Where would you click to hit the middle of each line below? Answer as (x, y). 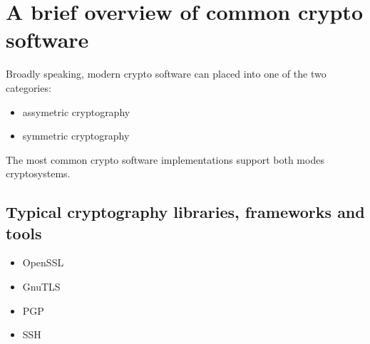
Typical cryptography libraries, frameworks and (185, 212)
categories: (29, 87)
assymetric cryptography (76, 111)
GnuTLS (41, 287)
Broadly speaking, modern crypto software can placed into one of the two (166, 74)
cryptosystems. (38, 173)
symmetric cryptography (76, 136)
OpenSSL (43, 262)
